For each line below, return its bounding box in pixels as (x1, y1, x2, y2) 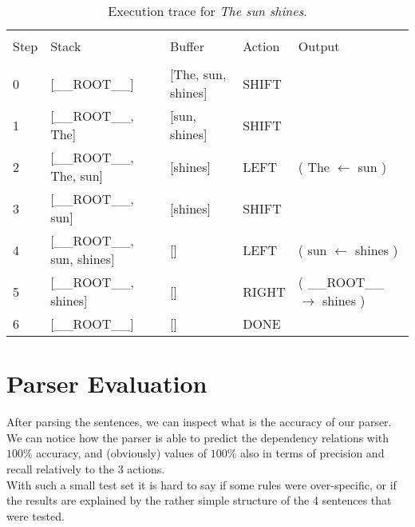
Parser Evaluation (6, 367, 207, 400)
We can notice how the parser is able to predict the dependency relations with (6, 429, 389, 445)
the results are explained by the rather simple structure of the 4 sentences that (6, 492, 392, 509)
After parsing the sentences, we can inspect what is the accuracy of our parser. (6, 413, 392, 430)
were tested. (6, 507, 65, 524)
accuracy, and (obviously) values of (36, 445, 207, 461)
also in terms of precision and (240, 445, 385, 461)
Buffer (170, 37, 204, 55)
